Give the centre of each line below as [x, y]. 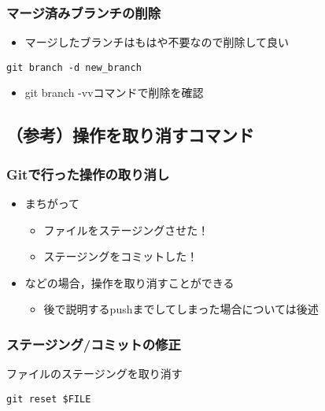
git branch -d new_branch [74, 67]
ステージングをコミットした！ [121, 256]
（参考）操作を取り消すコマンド [130, 135]
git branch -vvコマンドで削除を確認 [114, 93]
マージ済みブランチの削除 [83, 12]
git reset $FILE [49, 399]
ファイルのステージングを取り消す [94, 374]
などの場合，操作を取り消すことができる [129, 282]
